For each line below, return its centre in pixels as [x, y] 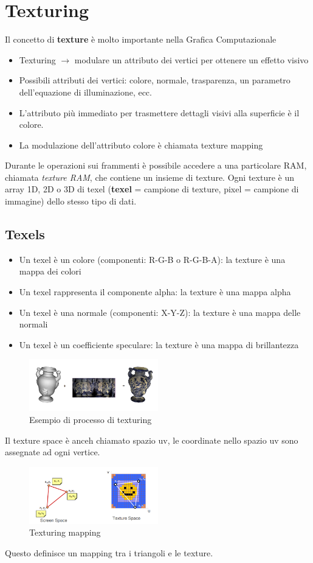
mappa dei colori [50, 271]
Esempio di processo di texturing [91, 420]
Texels [25, 234]
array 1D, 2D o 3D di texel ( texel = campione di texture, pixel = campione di [152, 189]
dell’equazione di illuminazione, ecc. [85, 92]
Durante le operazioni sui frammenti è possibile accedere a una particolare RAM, [156, 165]
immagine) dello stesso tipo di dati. [71, 201]
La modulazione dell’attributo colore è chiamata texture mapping [141, 145]
